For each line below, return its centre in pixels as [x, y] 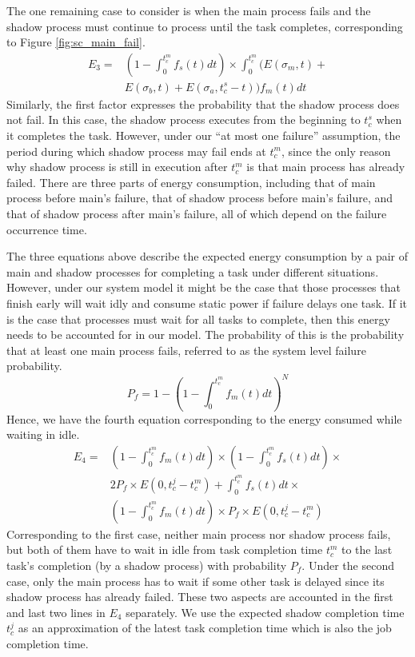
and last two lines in [56, 612]
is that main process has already [326, 167]
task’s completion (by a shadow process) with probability [147, 565]
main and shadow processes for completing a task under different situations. [193, 271]
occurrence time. [47, 229]
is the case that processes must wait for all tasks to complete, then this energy [198, 319]
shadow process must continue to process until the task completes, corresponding [205, 26]
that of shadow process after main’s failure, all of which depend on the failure [197, 213]
